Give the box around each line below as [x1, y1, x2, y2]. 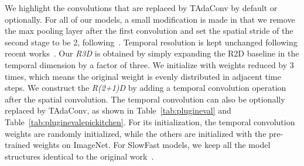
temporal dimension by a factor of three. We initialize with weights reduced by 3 [5, 58, 294, 70]
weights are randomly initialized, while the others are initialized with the [5, 127, 267, 139]
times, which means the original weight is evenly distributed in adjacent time [5, 70, 281, 82]
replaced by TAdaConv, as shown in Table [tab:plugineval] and [5, 104, 231, 116]
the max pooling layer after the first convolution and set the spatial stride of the [5, 24, 293, 37]
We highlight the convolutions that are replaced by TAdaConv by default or [5, 2, 278, 13]
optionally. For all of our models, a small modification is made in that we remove [5, 13, 295, 25]
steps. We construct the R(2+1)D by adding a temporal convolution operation [5, 82, 286, 94]
